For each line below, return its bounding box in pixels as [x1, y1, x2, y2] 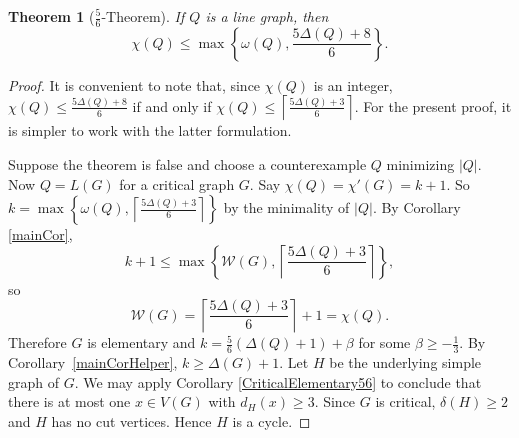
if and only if [132, 95, 212, 116]
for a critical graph [119, 173, 235, 194]
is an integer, [313, 74, 393, 95]
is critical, [375, 391, 436, 412]
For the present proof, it [363, 95, 512, 116]
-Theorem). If [101, 6, 185, 26]
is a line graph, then [205, 6, 329, 26]
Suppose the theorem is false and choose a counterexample [8, 154, 367, 175]
